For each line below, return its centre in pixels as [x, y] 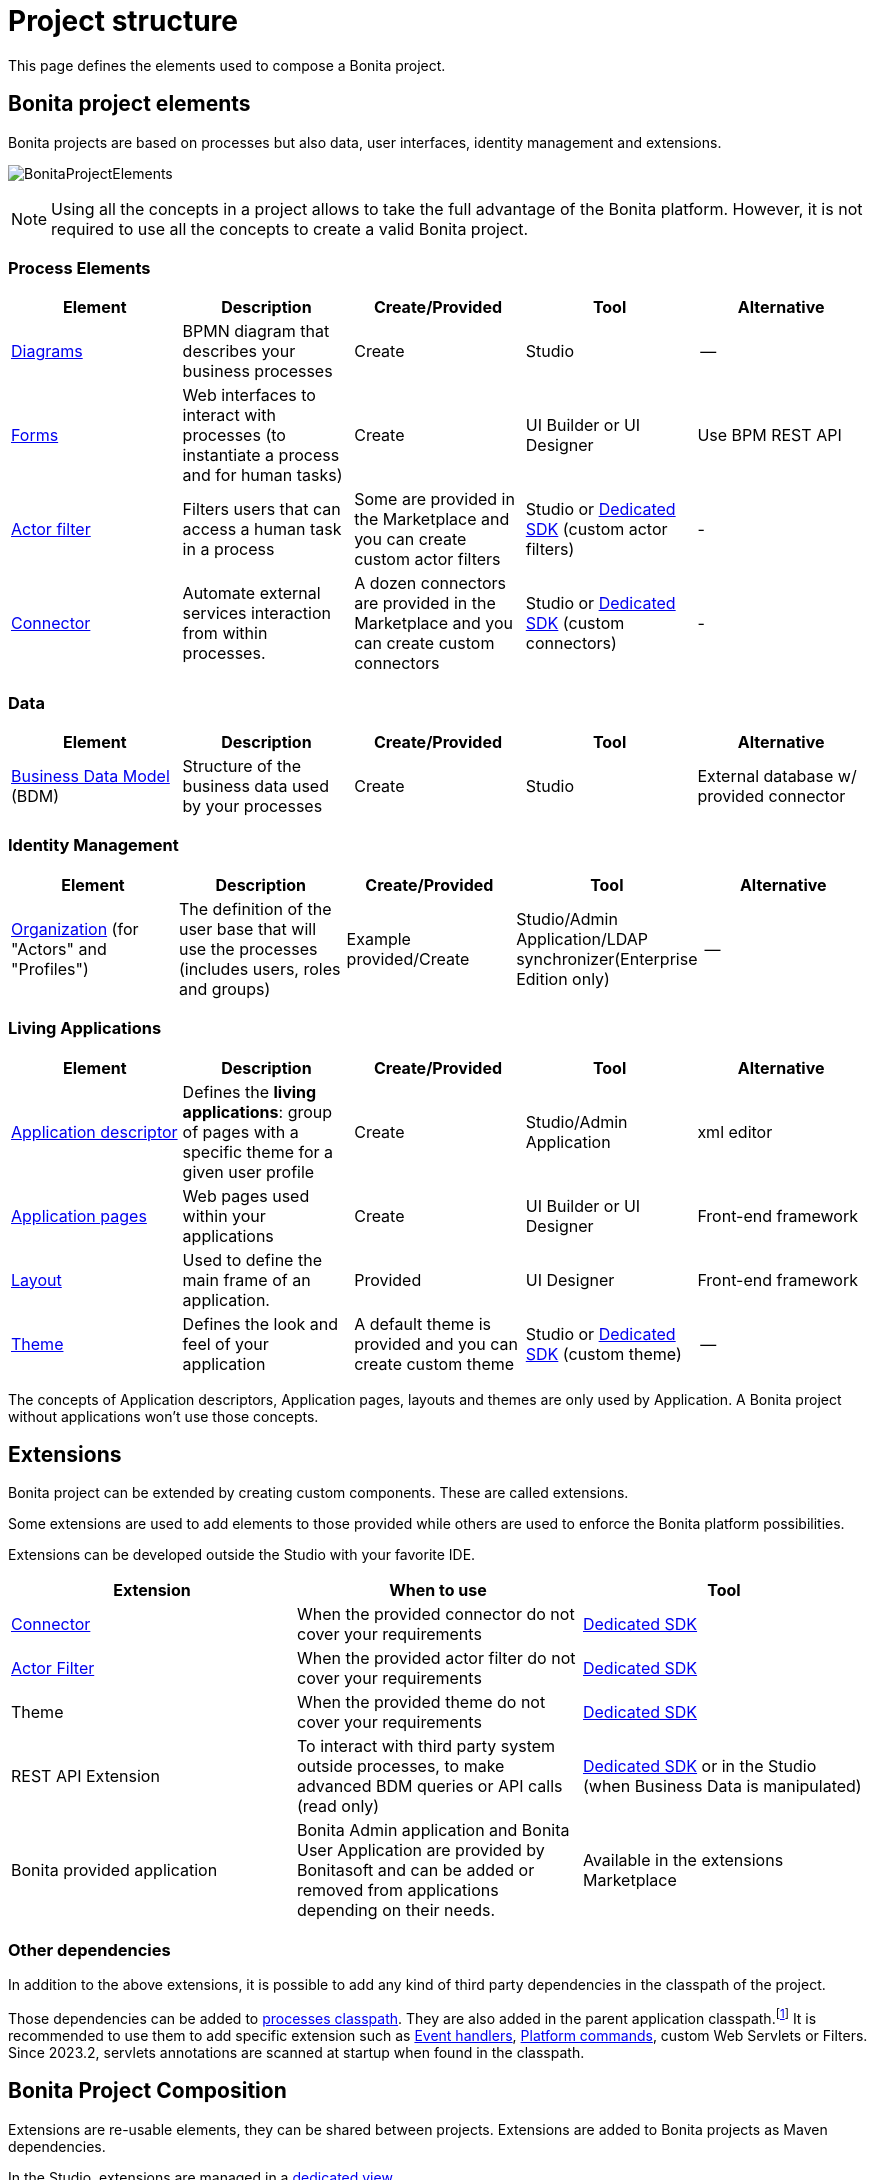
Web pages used [246, 1195]
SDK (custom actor [596, 529]
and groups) [224, 988]
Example [378, 938]
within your [224, 1215]
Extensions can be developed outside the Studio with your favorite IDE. [242, 1555]
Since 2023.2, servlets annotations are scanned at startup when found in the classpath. [296, 2052]
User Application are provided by [420, 1850]
